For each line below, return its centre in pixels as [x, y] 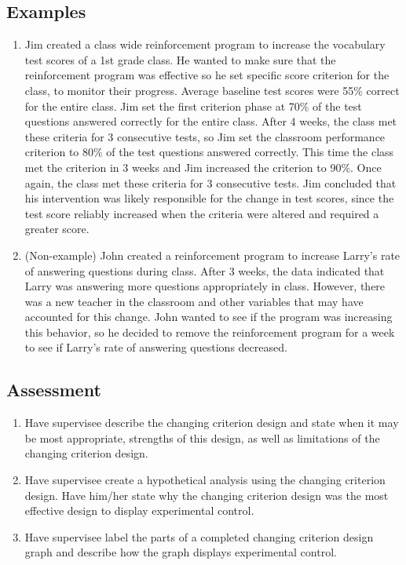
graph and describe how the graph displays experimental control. [181, 552]
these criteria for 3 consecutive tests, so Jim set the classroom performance [205, 136]
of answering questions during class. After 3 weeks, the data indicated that [205, 270]
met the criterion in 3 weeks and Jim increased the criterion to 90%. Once [203, 167]
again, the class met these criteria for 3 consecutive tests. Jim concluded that [210, 182]
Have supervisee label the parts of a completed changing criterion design [199, 536]
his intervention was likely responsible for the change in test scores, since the [209, 198]
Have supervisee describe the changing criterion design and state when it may [212, 423]
